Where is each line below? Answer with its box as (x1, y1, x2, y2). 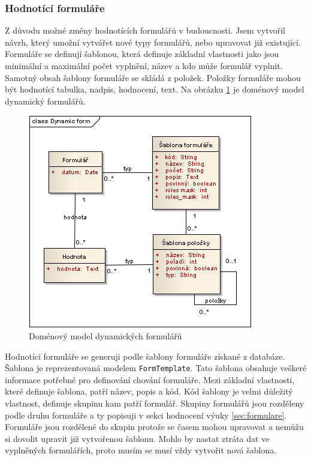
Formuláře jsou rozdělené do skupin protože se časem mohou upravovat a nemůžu (5, 420, 304, 433)
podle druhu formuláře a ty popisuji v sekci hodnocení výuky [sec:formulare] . (5, 408, 287, 421)
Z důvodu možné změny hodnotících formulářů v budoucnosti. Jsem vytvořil (5, 24, 285, 37)
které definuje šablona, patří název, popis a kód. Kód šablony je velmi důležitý (5, 385, 293, 398)
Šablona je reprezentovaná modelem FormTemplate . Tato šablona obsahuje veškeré (5, 362, 307, 374)
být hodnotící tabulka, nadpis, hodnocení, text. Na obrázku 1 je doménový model (5, 83, 304, 95)
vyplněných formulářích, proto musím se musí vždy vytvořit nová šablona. (5, 444, 277, 456)
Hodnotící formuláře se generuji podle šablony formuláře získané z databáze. (5, 350, 285, 362)
